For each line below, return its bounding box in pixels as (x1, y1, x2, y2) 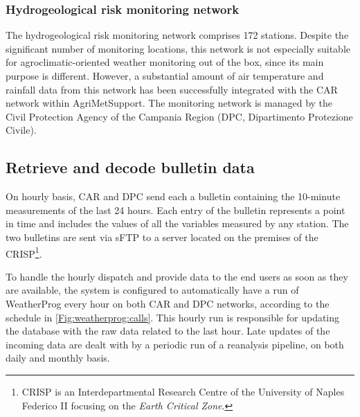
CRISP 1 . (6, 244, 42, 260)
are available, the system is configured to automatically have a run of (6, 283, 299, 297)
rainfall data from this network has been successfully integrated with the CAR (6, 82, 338, 96)
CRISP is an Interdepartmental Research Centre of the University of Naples (21, 384, 345, 398)
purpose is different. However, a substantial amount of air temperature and (6, 69, 324, 82)
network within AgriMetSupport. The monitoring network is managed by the (6, 96, 333, 110)
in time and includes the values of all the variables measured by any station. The (6, 216, 349, 231)
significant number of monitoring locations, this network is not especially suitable (6, 41, 350, 55)
